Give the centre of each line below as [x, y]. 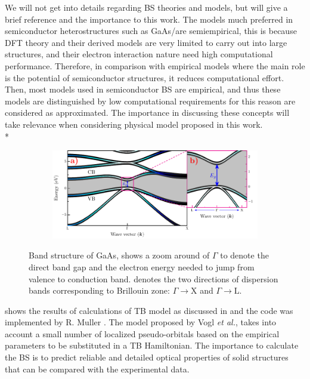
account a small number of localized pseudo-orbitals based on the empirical [142, 333]
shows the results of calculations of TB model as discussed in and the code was [149, 310]
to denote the [244, 255]
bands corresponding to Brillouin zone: [99, 290]
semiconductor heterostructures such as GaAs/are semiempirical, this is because [151, 31]
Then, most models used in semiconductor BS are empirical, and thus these [143, 89]
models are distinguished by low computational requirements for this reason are [150, 101]
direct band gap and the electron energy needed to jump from [142, 266]
